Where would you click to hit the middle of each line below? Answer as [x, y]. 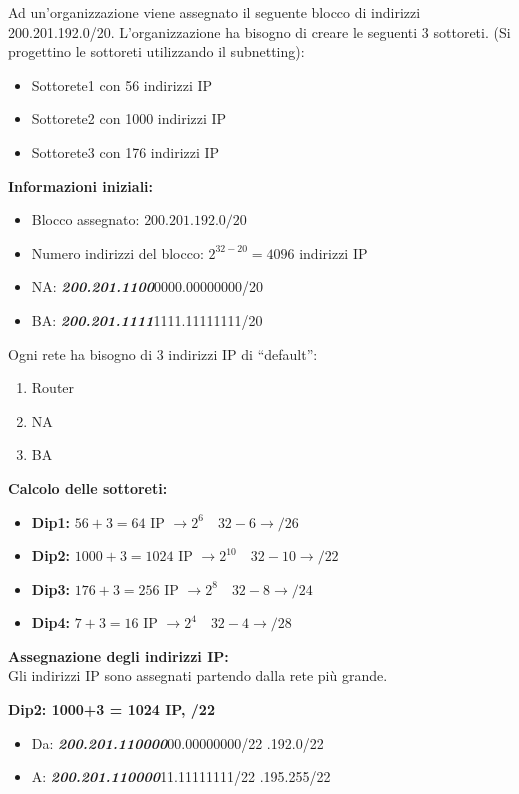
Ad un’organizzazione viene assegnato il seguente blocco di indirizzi [214, 12]
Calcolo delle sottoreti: [88, 487]
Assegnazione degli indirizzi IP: [118, 655]
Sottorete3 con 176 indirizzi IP [125, 151]
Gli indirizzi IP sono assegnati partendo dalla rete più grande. [198, 675]
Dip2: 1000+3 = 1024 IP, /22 [111, 709]
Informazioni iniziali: [81, 185]
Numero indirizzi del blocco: [117, 252]
